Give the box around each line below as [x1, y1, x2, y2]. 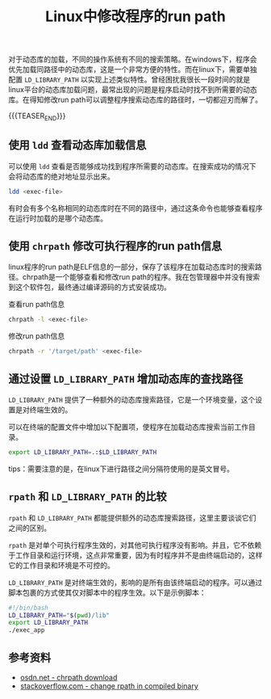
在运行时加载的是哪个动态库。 [8, 213, 107, 223]
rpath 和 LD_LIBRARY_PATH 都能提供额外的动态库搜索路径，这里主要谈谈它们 [8, 512, 256, 522]
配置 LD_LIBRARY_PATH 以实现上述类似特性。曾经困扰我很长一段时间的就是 [8, 74, 251, 85]
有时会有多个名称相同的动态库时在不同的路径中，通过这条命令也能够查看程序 [8, 203, 263, 213]
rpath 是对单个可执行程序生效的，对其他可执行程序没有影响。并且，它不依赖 [8, 540, 262, 550]
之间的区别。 [8, 523, 51, 533]
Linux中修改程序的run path [45, 7, 226, 26]
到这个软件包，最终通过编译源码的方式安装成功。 [8, 282, 171, 292]
